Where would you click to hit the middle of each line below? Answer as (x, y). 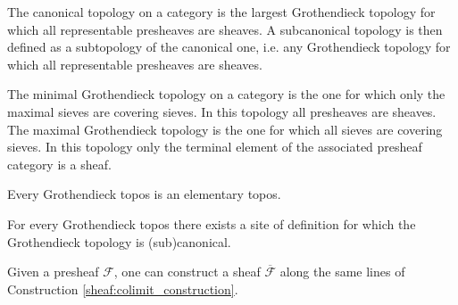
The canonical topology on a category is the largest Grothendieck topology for (221, 12)
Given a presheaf (53, 272)
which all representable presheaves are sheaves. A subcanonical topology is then (225, 29)
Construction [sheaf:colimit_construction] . (123, 289)
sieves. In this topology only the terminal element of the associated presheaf (215, 147)
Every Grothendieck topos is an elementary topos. (144, 194)
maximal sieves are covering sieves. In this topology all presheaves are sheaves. (222, 111)
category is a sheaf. (59, 164)
